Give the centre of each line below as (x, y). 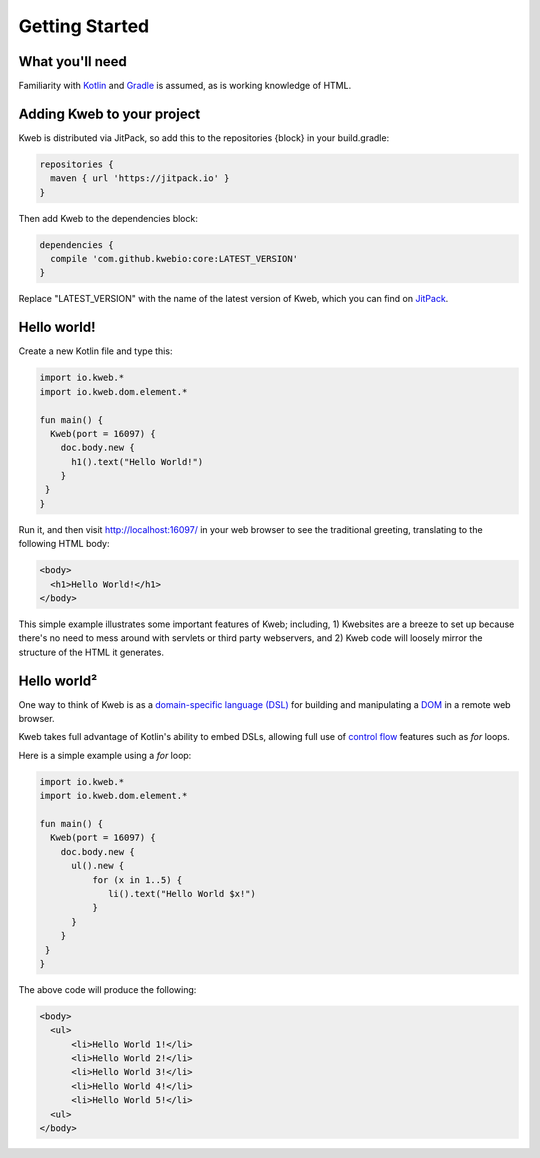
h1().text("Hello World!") (137, 461)
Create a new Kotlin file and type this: (95, 351)
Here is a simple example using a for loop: (105, 755)
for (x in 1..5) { (137, 879)
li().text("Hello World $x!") (182, 893)
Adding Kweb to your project (109, 113)
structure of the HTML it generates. (91, 652)
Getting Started (84, 26)
